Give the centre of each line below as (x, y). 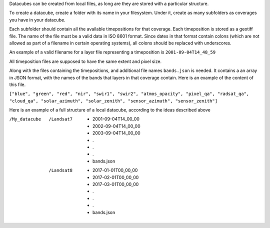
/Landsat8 (60, 170)
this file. (17, 84)
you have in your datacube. (37, 19)
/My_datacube (25, 119)
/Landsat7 (60, 119)
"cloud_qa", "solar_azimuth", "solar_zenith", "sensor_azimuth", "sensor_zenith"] (113, 101)
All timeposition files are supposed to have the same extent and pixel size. (85, 61)
